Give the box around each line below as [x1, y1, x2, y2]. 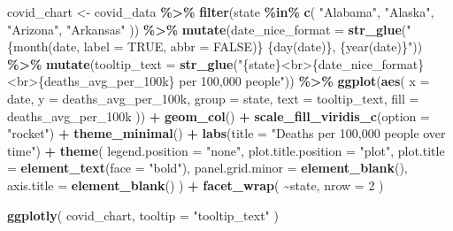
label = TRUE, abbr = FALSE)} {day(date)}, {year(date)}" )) [83, 37, 423, 56]
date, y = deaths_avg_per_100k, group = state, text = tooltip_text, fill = [7, 89, 419, 107]
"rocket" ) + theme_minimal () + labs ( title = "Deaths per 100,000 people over [7, 124, 446, 142]
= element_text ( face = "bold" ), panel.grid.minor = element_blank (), [7, 158, 408, 177]
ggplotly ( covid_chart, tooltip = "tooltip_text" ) [7, 205, 279, 224]
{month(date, [7, 37, 81, 56]
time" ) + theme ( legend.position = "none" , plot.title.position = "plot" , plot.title [7, 141, 445, 159]
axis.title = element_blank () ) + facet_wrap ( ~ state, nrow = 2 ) [7, 175, 384, 194]
